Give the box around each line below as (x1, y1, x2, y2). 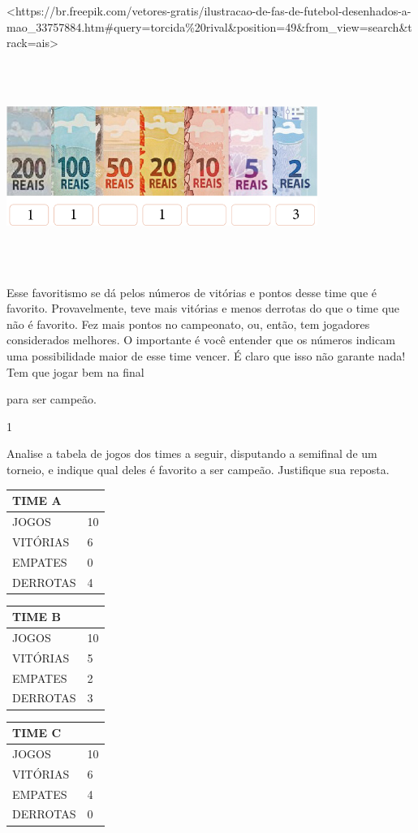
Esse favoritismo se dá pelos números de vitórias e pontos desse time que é (6, 283, 377, 300)
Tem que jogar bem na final (6, 363, 144, 380)
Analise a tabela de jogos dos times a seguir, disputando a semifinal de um (6, 445, 377, 462)
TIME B (12, 608, 61, 625)
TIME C (12, 724, 62, 741)
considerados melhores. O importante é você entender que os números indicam (6, 331, 395, 348)
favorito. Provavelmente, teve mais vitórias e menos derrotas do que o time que (6, 300, 400, 317)
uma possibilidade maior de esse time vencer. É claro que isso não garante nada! (6, 347, 406, 365)
